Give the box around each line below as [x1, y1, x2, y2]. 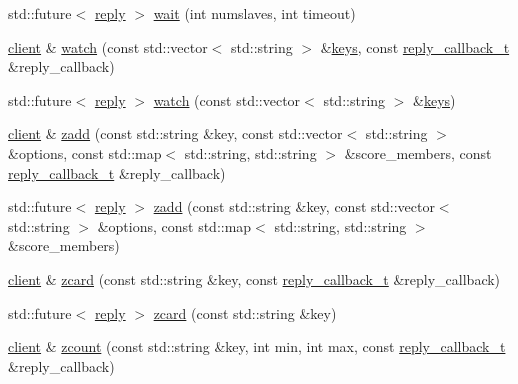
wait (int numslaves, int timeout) [153, 3, 356, 23]
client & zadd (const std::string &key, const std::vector [8, 123, 343, 144]
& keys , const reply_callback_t [320, 36, 510, 57]
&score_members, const [344, 142, 492, 163]
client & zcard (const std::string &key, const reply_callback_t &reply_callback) [8, 268, 501, 289]
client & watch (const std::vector [8, 36, 208, 57]
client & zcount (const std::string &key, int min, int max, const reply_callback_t [8, 336, 506, 357]
